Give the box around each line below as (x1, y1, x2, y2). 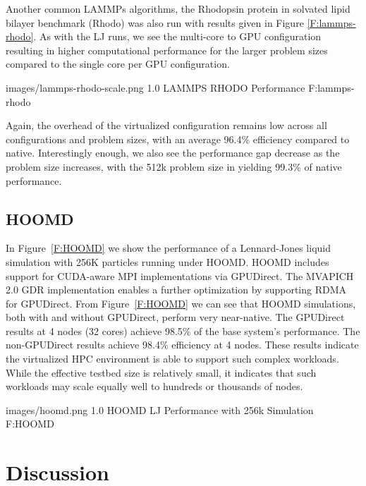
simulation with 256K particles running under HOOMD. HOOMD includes (6, 254, 329, 269)
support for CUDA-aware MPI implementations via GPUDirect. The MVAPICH (6, 268, 354, 283)
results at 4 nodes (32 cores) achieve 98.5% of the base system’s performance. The (6, 323, 360, 338)
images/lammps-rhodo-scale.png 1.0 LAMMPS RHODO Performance (6, 80, 305, 95)
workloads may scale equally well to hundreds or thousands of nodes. (6, 379, 303, 394)
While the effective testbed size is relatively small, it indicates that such (6, 365, 317, 379)
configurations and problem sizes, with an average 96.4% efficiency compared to (6, 131, 350, 146)
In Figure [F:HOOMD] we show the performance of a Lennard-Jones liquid (6, 241, 331, 255)
